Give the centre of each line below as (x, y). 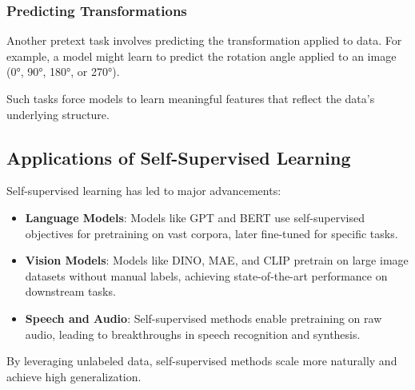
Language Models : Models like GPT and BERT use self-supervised (195, 217)
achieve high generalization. (74, 376)
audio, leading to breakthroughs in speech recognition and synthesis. (193, 334)
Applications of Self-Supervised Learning (179, 157)
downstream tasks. (70, 291)
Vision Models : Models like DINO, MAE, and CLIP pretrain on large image (217, 260)
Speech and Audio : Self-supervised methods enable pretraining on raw (204, 318)
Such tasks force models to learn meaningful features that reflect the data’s (191, 98)
